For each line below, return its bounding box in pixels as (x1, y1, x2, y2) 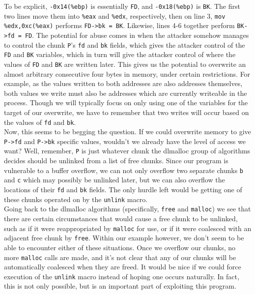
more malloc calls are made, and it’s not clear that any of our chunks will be (4, 252, 236, 262)
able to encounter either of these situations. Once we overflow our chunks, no (4, 242, 235, 252)
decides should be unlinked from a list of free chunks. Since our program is (4, 155, 228, 166)
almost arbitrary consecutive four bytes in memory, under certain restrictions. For (4, 68, 251, 79)
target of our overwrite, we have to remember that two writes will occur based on (4, 107, 249, 117)
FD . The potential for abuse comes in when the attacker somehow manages (25, 29, 249, 40)
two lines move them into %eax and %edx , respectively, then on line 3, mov (4, 10, 226, 21)
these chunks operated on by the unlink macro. (4, 194, 148, 204)
